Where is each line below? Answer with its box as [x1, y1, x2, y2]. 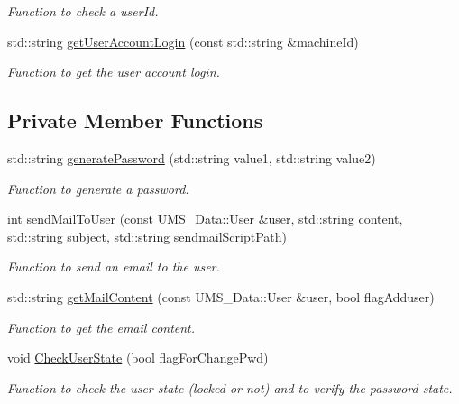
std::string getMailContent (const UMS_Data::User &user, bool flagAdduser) [7, 287, 435, 306]
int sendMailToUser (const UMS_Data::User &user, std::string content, [7, 209, 403, 228]
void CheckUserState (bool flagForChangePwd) [7, 348, 269, 367]
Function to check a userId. [7, 2, 159, 20]
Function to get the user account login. [7, 62, 220, 81]
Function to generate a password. [7, 179, 189, 197]
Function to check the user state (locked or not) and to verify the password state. [7, 378, 453, 397]
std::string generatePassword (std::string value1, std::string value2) [7, 148, 376, 167]
